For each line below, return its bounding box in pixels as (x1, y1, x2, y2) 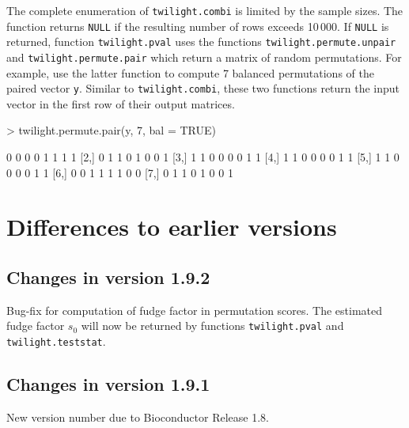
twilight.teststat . (6, 333, 106, 350)
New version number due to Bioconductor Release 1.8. (6, 408, 269, 425)
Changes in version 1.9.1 (6, 372, 210, 396)
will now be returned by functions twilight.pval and (81, 317, 344, 334)
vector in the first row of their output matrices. (6, 95, 235, 112)
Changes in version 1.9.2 (6, 265, 210, 290)
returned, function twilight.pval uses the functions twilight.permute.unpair (6, 33, 396, 50)
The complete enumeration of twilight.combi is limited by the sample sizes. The (6, 2, 403, 18)
